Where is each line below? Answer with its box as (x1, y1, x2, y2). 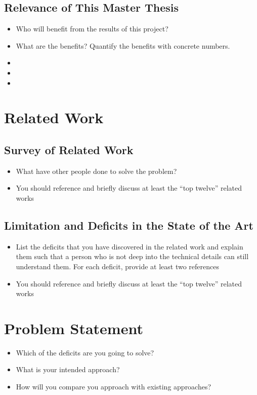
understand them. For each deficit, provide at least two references (16, 261, 219, 271)
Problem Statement (4, 317, 143, 338)
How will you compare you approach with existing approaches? (16, 381, 211, 392)
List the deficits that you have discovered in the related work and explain (16, 241, 243, 252)
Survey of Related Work (4, 141, 134, 157)
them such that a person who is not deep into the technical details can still (16, 251, 249, 262)
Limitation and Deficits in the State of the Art (4, 217, 253, 233)
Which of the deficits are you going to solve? (16, 347, 154, 357)
